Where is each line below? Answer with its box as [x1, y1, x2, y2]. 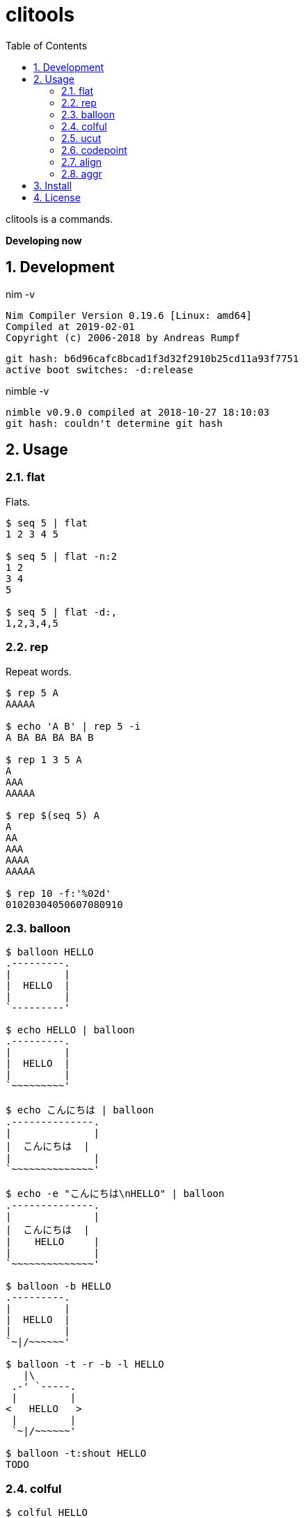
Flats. [6, 495, 31, 508]
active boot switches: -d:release [6, 363, 193, 375]
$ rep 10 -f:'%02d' [6, 887, 111, 899]
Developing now [6, 234, 82, 247]
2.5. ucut [61, 132, 102, 144]
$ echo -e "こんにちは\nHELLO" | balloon [6, 1188, 225, 1200]
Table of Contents [6, 39, 88, 52]
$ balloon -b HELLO [6, 1281, 111, 1292]
